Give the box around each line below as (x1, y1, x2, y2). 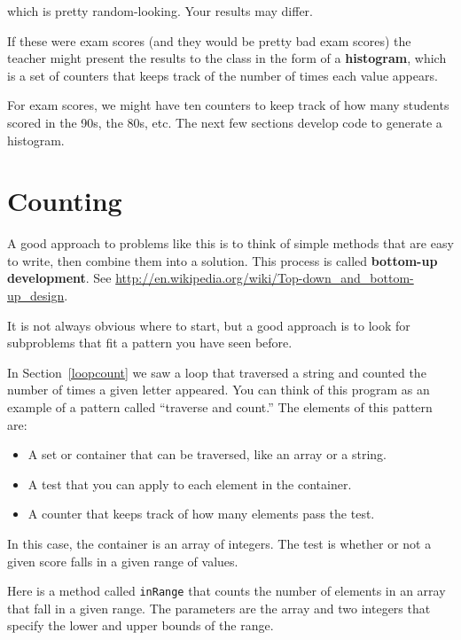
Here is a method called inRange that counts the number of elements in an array (7, 581, 446, 600)
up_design (7, 286, 65, 305)
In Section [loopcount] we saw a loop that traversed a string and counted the (7, 363, 426, 381)
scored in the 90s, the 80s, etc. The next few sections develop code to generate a (7, 113, 442, 131)
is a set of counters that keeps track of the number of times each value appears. (7, 66, 438, 84)
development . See (7, 269, 112, 287)
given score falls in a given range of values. (7, 551, 238, 570)
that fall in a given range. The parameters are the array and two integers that (7, 598, 431, 617)
